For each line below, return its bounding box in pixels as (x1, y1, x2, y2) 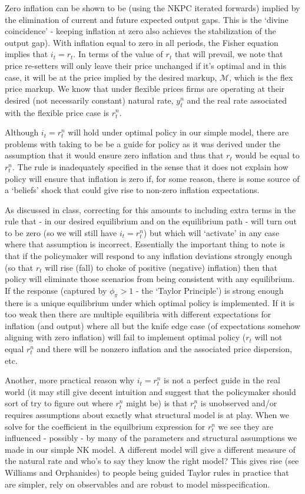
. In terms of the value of (73, 48, 163, 60)
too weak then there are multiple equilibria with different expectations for (5, 308, 271, 320)
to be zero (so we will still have (5, 226, 117, 238)
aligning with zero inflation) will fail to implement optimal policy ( (5, 331, 246, 343)
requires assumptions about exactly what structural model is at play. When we (5, 409, 289, 420)
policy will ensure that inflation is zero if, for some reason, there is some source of (5, 172, 300, 184)
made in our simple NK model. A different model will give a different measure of (5, 443, 296, 455)
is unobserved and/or (200, 397, 277, 409)
